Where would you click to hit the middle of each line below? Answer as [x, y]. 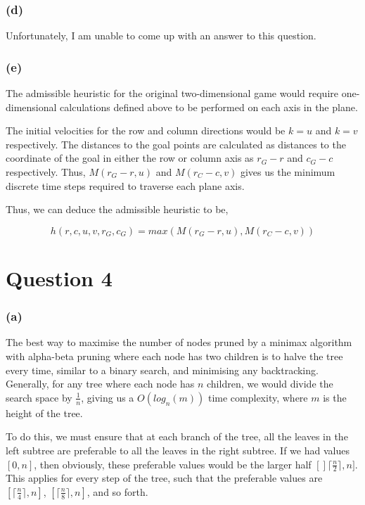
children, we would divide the [270, 384]
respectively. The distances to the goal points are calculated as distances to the [176, 144]
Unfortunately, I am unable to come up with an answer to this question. [161, 36]
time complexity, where [258, 397]
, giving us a [108, 397]
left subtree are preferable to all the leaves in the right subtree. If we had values [178, 450]
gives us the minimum [288, 172]
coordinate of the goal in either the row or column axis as [130, 158]
